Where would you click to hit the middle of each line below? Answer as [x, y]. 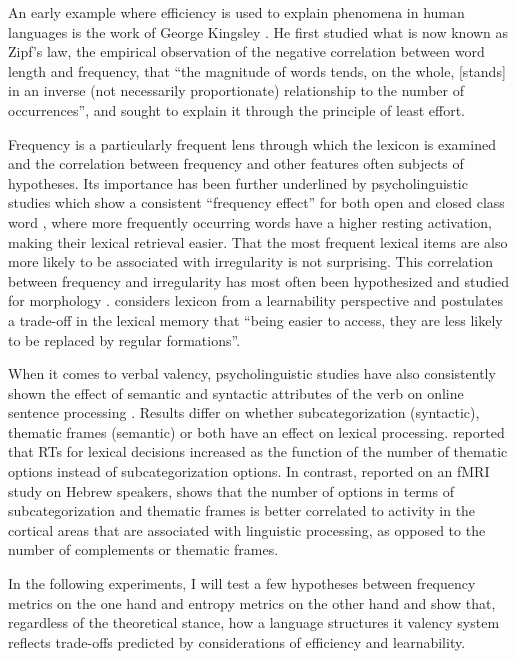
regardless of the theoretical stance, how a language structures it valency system [254, 622]
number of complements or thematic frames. [143, 549]
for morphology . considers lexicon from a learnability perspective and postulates [255, 300]
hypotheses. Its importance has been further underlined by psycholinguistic [238, 182]
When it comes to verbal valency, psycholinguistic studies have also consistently [252, 373]
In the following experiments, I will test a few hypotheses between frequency [242, 583]
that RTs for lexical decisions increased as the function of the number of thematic [258, 451]
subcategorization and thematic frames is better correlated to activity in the [242, 510]
